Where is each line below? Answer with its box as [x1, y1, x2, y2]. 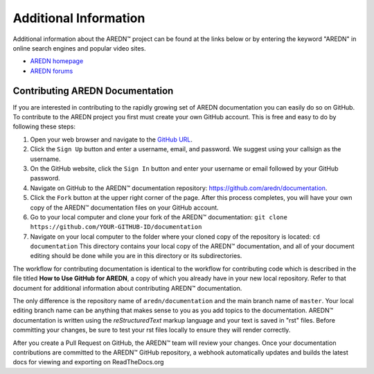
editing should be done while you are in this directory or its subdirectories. [30, 252, 242, 260]
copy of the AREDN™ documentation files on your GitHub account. [30, 203, 219, 212]
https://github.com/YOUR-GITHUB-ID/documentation [30, 223, 202, 231]
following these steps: [12, 122, 76, 131]
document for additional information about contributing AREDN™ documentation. [12, 284, 242, 292]
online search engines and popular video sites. [12, 44, 146, 52]
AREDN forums [30, 67, 73, 75]
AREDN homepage [30, 57, 84, 65]
